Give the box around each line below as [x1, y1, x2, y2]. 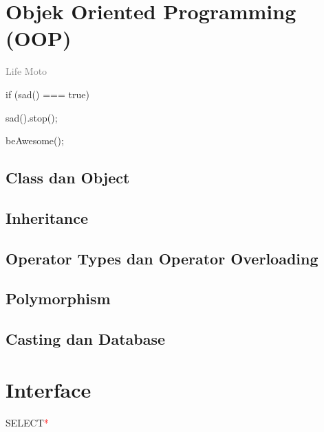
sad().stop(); [6, 110, 58, 124]
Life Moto [6, 64, 47, 78]
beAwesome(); [6, 133, 64, 148]
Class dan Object [6, 167, 130, 188]
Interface [6, 375, 91, 403]
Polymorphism [6, 288, 111, 309]
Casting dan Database [6, 328, 166, 350]
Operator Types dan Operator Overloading [6, 247, 318, 269]
